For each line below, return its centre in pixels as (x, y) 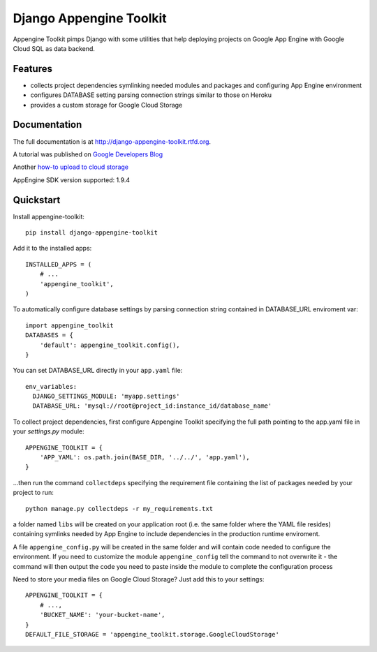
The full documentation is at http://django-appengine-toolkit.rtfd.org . (112, 141)
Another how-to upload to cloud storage (71, 167)
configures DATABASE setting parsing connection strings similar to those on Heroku (151, 95)
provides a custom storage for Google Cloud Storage (106, 105)
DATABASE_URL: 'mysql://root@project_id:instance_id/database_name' (152, 406)
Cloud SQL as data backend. (54, 48)
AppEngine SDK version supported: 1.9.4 (72, 180)
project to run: (33, 493)
